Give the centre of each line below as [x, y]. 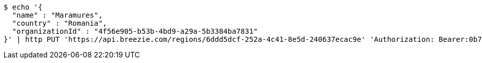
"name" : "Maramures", [57, 15]
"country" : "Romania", [60, 23]
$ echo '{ [23, 7]
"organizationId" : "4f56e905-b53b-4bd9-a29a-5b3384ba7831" [135, 31]
